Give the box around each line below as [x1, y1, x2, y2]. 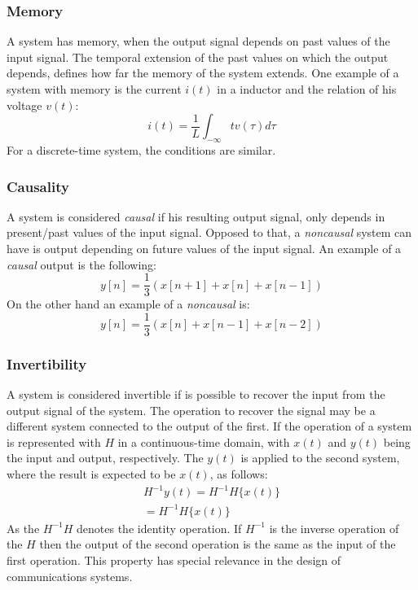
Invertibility [7, 353, 87, 374]
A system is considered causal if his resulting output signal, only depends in [7, 208, 385, 225]
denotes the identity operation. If [77, 519, 242, 536]
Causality [7, 176, 69, 196]
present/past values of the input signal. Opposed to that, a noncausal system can [7, 224, 412, 241]
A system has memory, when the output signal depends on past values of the [7, 33, 390, 50]
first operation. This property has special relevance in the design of [7, 551, 341, 568]
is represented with [7, 433, 101, 450]
